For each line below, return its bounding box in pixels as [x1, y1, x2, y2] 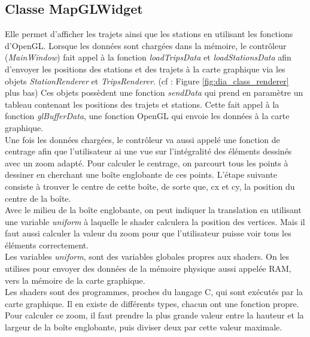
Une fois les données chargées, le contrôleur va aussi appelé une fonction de [5, 133, 280, 145]
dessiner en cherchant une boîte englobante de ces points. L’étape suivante [5, 168, 277, 181]
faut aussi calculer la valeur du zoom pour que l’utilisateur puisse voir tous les [5, 227, 291, 239]
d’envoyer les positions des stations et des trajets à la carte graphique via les [5, 62, 285, 75]
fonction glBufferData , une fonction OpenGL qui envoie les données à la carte [5, 110, 290, 122]
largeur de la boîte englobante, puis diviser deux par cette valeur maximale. [5, 321, 282, 333]
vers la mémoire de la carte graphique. [5, 274, 145, 286]
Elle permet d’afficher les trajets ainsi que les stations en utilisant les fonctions [5, 28, 293, 40]
